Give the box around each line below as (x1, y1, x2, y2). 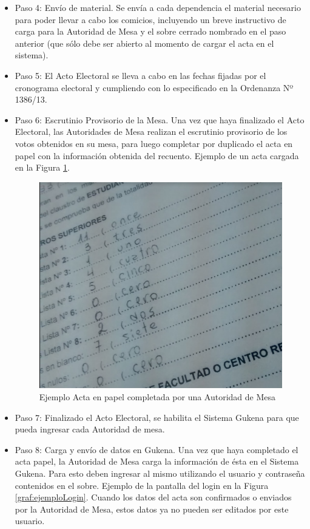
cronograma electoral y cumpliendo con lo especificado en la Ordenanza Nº (15, 81, 294, 94)
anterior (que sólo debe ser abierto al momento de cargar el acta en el (15, 36, 274, 49)
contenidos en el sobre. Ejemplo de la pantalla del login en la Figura (15, 479, 269, 491)
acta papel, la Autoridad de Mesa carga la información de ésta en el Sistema (15, 455, 299, 468)
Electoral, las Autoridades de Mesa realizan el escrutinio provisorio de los (15, 125, 288, 138)
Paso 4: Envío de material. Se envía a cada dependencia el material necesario (15, 1, 301, 13)
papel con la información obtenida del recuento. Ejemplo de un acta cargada (15, 149, 299, 162)
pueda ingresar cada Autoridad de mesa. (15, 423, 165, 435)
